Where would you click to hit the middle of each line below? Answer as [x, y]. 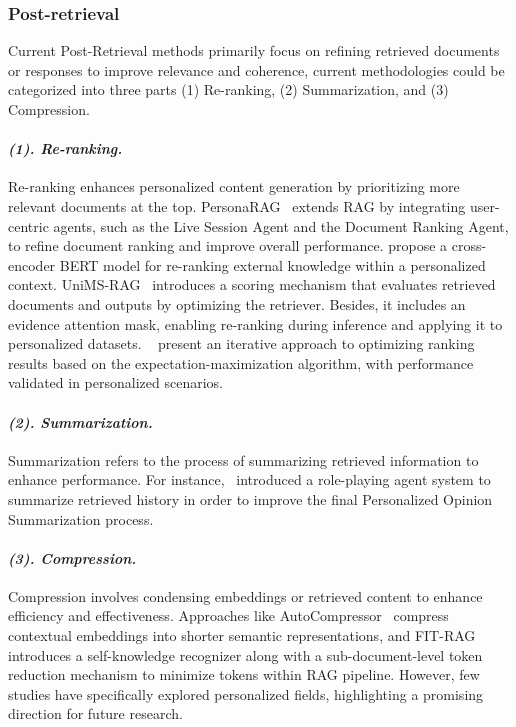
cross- [469, 245]
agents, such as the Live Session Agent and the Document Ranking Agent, [281, 225]
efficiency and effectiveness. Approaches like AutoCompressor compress [228, 615]
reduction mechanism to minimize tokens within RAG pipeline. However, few [244, 674]
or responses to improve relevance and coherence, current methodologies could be [256, 69]
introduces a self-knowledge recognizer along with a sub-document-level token [245, 654]
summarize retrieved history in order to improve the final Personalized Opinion [250, 498]
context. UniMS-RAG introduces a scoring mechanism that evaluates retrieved [252, 284]
